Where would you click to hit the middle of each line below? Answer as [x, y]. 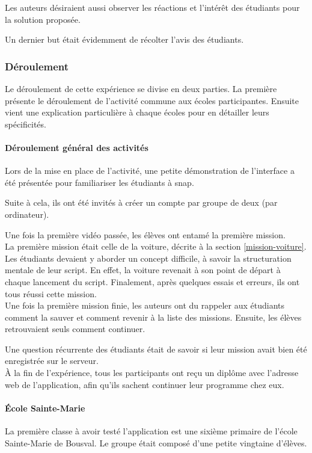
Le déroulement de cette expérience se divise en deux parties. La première [141, 88]
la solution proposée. [43, 19]
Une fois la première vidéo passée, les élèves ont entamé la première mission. [145, 234]
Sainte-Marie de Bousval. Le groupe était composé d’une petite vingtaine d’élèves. [156, 442]
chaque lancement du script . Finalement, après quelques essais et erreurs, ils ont [152, 281]
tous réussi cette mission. [51, 293]
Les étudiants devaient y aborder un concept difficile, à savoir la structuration [148, 258]
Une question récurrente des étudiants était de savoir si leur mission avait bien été [156, 349]
